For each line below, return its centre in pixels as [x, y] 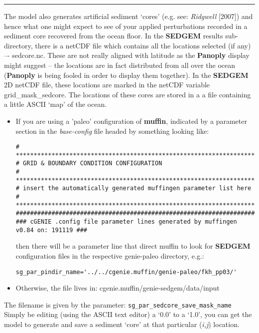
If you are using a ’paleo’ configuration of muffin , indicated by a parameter [131, 121]
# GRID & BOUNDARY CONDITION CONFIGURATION [89, 164]
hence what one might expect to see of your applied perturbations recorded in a [126, 26]
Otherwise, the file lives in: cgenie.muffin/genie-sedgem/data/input [118, 288]
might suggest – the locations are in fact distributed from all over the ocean [120, 65]
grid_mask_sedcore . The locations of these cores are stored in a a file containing [128, 94]
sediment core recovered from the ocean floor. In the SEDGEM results [114, 36]
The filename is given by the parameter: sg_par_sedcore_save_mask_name [118, 304]
